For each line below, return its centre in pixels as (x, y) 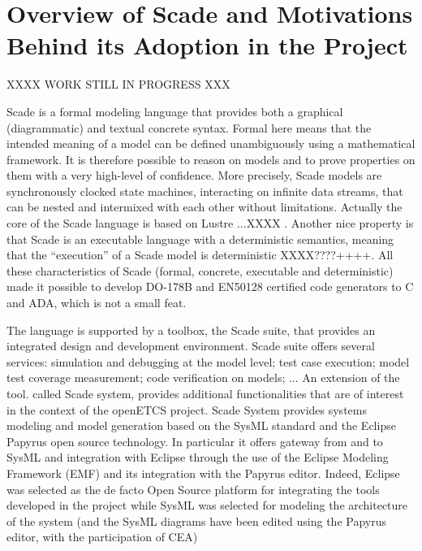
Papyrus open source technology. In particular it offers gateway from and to (195, 441)
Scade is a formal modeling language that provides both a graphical (175, 111)
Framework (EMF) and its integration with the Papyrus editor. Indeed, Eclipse (203, 473)
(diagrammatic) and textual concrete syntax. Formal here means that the (189, 127)
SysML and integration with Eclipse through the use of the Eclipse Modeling (198, 457)
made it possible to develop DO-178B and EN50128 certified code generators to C (210, 286)
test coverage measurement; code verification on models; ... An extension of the (203, 377)
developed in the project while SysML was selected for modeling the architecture (207, 505)
